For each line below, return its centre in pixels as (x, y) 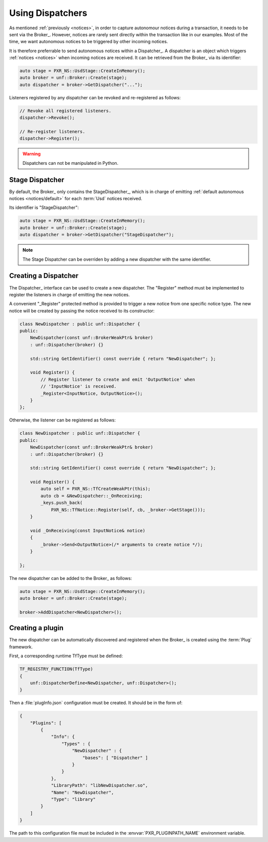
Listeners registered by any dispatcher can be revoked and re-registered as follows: (95, 97)
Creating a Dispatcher (44, 276)
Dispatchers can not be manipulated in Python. (70, 163)
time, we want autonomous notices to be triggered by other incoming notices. (89, 42)
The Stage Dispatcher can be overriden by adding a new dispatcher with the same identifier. (117, 259)
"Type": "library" (73, 799)
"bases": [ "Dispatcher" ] (115, 758)
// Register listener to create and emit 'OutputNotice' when (118, 379)
